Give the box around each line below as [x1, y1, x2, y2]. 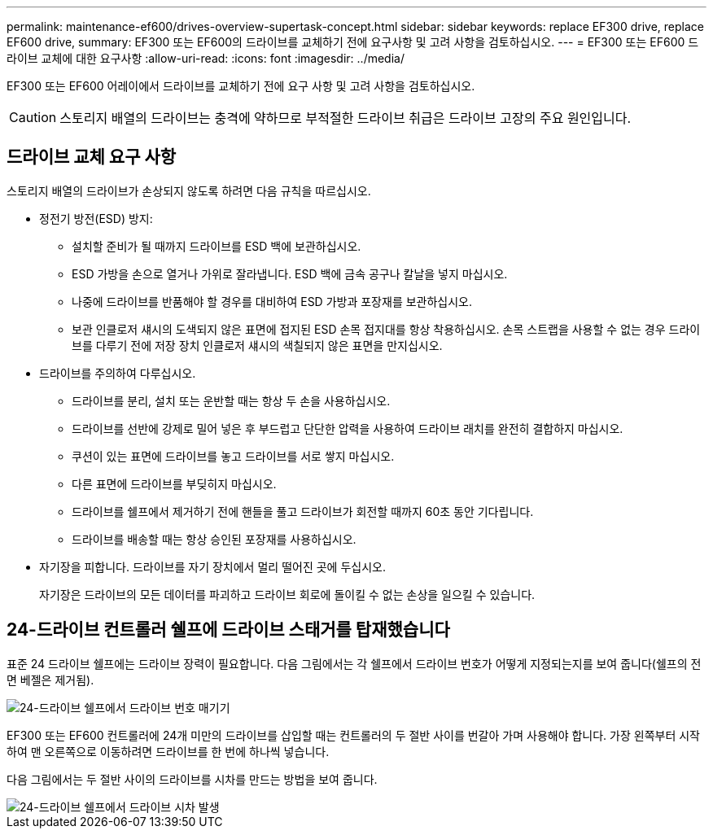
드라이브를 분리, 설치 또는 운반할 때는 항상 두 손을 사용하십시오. [72, 393, 391, 408]
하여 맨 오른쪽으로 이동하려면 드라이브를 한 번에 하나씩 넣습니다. [7, 744, 330, 758]
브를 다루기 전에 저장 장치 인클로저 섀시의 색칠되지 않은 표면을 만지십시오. [72, 338, 443, 352]
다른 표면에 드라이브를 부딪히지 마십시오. [72, 476, 277, 491]
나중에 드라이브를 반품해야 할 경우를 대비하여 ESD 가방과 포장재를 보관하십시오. [72, 294, 473, 308]
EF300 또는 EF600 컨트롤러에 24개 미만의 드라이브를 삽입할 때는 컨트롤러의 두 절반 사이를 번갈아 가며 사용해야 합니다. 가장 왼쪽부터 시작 [7, 728, 700, 742]
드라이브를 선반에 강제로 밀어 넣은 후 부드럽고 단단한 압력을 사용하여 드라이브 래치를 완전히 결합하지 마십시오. [72, 421, 623, 435]
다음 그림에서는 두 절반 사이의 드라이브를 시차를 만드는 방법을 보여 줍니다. [7, 772, 378, 786]
